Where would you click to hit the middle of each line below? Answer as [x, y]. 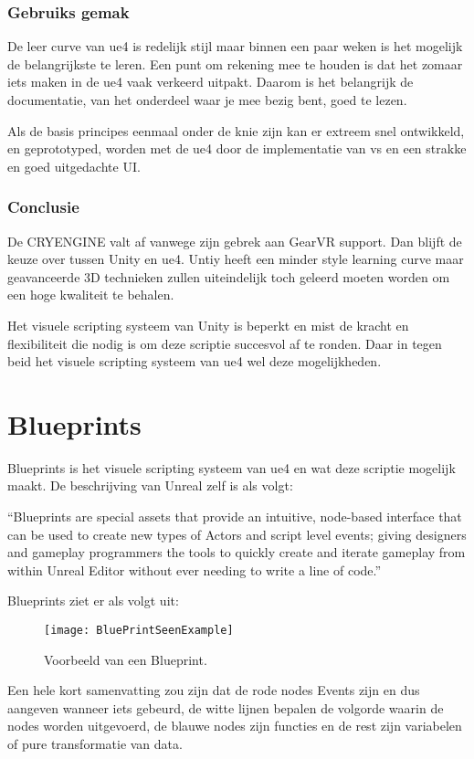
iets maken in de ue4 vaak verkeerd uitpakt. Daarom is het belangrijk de [211, 82]
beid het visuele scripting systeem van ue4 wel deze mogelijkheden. [195, 361]
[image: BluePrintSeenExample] [139, 631]
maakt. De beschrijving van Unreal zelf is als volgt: [150, 485]
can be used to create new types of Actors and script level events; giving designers [237, 534]
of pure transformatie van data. [95, 744]
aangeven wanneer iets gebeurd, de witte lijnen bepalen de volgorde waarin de [226, 707]
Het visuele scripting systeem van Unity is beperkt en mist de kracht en [208, 325]
